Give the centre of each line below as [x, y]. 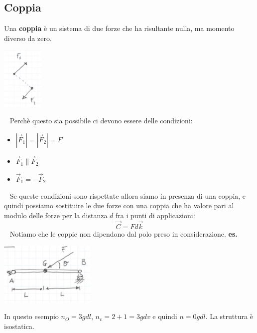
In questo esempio [31, 316]
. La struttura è [229, 316]
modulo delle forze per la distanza [56, 215]
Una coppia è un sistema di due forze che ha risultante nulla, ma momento [119, 28]
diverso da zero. [28, 38]
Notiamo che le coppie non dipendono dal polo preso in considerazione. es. [124, 233]
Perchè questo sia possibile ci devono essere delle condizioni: [101, 121]
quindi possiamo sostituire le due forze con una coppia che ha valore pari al [119, 205]
